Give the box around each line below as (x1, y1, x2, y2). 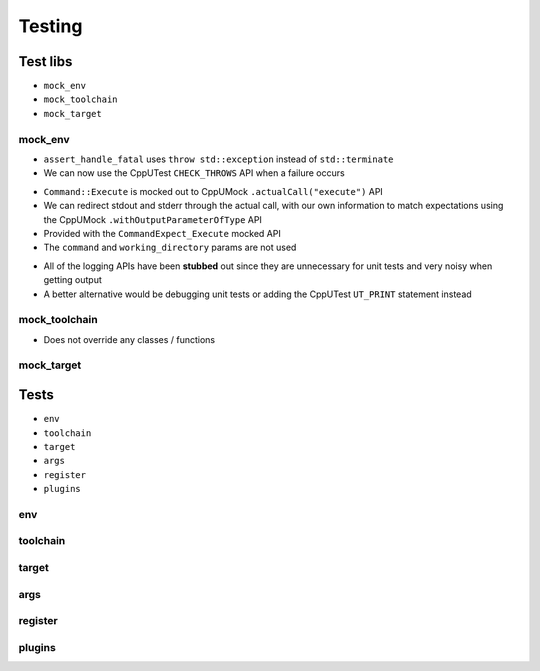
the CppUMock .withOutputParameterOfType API (43, 213, 262, 225)
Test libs (18, 53, 73, 70)
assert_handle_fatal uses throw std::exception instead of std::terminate (43, 153, 394, 165)
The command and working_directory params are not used (43, 241, 297, 254)
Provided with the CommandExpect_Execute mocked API (43, 227, 282, 239)
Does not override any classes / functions (43, 333, 215, 345)
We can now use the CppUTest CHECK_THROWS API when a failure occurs (43, 167, 345, 179)
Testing (18, 15, 83, 37)
